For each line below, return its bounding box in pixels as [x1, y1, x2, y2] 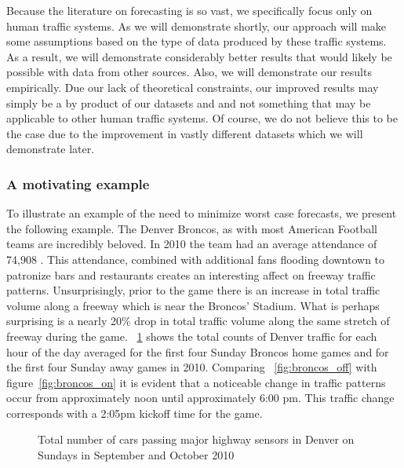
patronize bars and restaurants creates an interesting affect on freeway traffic [6, 266, 376, 283]
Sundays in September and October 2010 [38, 447, 235, 463]
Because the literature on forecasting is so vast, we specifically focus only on [6, 2, 373, 18]
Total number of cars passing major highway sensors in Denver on [38, 431, 355, 448]
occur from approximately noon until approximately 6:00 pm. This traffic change [6, 389, 395, 406]
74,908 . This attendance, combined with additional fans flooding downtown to [6, 250, 385, 267]
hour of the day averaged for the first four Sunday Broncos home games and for [6, 343, 389, 360]
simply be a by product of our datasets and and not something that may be [6, 94, 371, 111]
